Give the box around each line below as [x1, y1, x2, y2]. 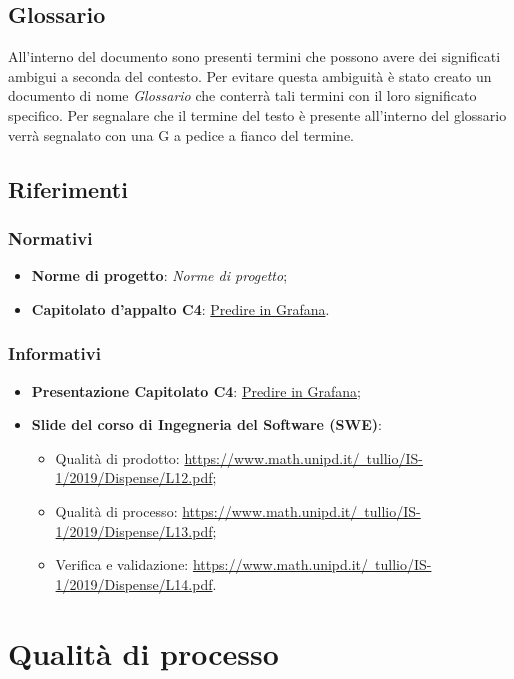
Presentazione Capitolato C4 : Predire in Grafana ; [31, 380, 361, 401]
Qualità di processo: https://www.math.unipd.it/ [55, 500, 358, 521]
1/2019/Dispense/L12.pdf [55, 467, 213, 488]
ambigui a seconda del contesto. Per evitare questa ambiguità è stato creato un [8, 65, 492, 86]
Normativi [8, 225, 93, 250]
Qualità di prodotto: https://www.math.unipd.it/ [55, 447, 360, 468]
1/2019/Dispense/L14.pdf [55, 573, 213, 594]
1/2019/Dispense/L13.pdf [55, 520, 213, 541]
